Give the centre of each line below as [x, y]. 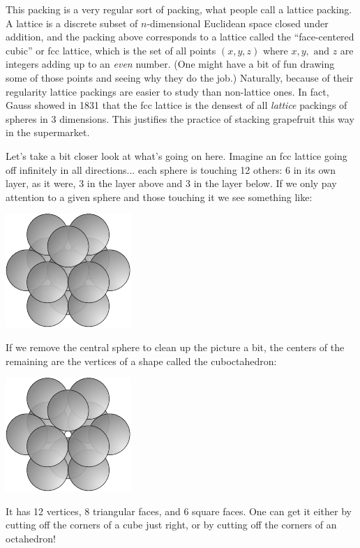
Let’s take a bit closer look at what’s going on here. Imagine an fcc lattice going [177, 155]
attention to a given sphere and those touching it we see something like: [159, 197]
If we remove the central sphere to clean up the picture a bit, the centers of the [175, 347]
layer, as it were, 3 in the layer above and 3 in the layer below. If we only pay [171, 183]
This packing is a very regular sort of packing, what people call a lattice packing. [179, 9]
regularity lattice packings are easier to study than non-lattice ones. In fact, [167, 91]
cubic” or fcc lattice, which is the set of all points [111, 50]
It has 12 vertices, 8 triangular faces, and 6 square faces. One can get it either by [179, 511]
